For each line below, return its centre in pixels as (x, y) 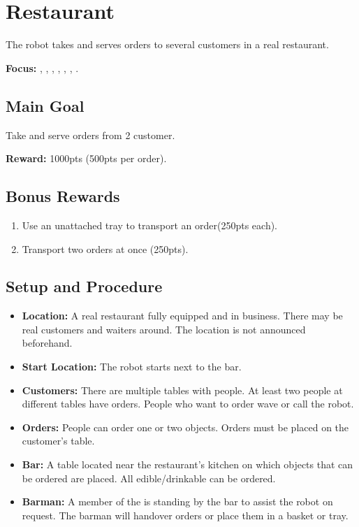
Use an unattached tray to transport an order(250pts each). (150, 225)
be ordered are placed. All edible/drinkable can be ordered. (149, 478)
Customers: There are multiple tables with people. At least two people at (182, 390)
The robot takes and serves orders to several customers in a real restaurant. (167, 44)
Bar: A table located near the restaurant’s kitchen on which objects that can (188, 464)
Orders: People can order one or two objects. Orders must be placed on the (185, 427)
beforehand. (47, 343)
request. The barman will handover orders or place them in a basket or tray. (185, 515)
